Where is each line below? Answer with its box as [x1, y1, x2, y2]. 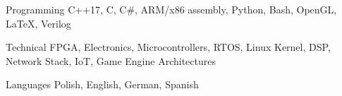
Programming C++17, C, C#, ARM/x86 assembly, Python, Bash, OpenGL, [6, 2, 337, 16]
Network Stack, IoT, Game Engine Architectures [6, 53, 216, 68]
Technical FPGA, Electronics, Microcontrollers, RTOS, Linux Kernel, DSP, [6, 40, 331, 54]
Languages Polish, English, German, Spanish [6, 77, 199, 92]
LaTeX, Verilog [6, 16, 71, 30]
